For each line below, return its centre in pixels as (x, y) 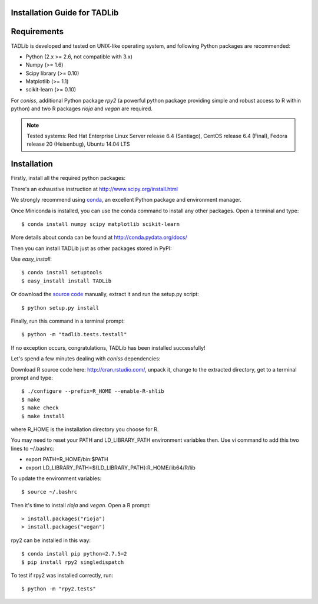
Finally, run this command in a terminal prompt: (68, 321)
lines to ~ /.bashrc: (33, 448)
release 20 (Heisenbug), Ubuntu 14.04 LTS (78, 144)
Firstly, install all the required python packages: (68, 178)
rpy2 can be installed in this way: (51, 540)
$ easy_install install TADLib (67, 281)
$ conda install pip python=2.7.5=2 (74, 554)
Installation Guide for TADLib (65, 13)
